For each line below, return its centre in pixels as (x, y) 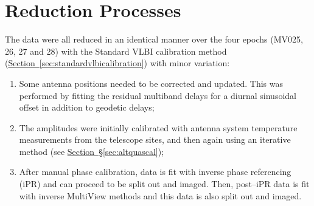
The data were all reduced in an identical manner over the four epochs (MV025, (154, 39)
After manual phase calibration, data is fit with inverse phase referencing (155, 172)
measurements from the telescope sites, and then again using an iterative (155, 139)
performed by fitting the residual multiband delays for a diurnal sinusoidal (158, 95)
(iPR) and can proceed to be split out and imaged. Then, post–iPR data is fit (164, 184)
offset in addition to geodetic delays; (87, 107)
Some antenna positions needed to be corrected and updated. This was (151, 83)
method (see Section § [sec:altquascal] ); (92, 151)
